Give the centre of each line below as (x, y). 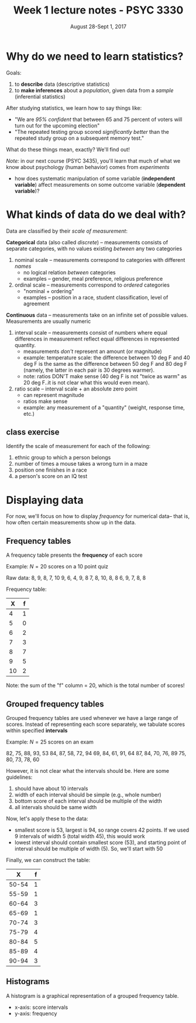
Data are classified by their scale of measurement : (67, 231)
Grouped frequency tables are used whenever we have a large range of (92, 718)
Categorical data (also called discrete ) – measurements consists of (87, 242)
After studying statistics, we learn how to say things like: (74, 108)
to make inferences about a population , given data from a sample (94, 90)
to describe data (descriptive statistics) (62, 84)
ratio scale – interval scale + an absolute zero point (76, 389)
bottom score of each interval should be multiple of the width (88, 801)
